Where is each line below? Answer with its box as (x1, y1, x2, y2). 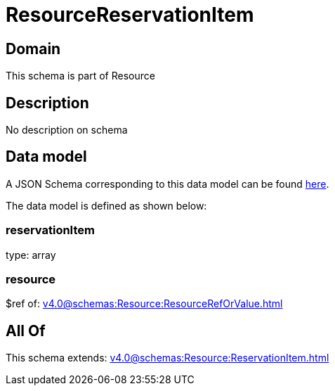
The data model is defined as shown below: (6, 199, 207, 212)
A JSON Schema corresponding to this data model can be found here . (6, 177, 329, 190)
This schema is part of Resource (6, 70, 155, 82)
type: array (6, 248, 56, 261)
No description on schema (6, 124, 128, 136)
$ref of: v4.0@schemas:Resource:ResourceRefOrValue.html (6, 297, 283, 310)
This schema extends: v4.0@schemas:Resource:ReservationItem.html (6, 352, 329, 364)
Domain (6, 39, 61, 58)
